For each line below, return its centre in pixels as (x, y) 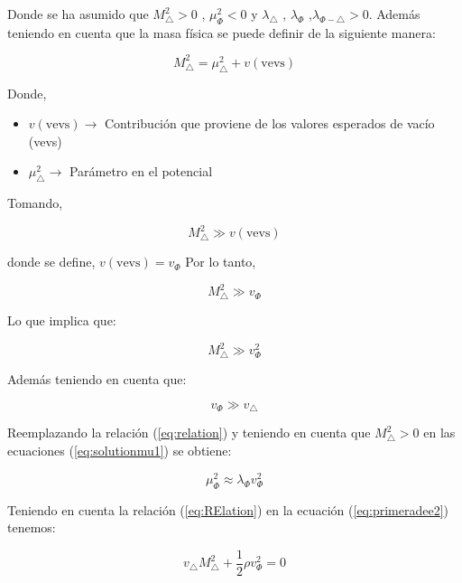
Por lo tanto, (221, 262)
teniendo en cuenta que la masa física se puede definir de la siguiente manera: (222, 32)
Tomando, (35, 203)
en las (439, 433)
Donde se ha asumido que (78, 14)
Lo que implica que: (62, 320)
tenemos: (32, 527)
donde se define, (51, 262)
